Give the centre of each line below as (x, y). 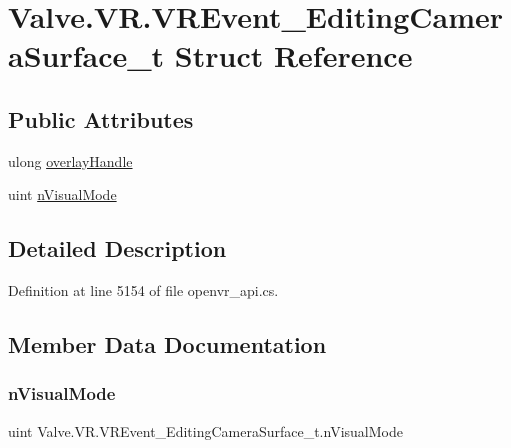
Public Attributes (101, 118)
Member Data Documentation (167, 344)
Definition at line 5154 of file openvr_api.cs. (143, 290)
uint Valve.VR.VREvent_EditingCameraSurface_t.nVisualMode (205, 430)
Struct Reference (293, 55)
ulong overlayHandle (70, 160)
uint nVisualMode (62, 194)
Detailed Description (117, 248)
